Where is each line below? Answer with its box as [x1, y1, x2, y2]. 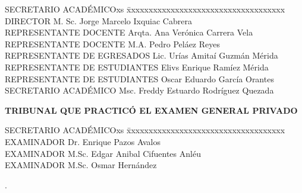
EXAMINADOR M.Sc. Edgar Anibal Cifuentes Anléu [5, 147, 201, 159]
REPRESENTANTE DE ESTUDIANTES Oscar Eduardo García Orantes [5, 72, 274, 85]
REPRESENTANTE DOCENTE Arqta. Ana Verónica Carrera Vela [5, 26, 253, 38]
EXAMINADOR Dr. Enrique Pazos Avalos [5, 135, 161, 147]
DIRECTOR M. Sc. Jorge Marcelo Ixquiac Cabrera [5, 14, 192, 27]
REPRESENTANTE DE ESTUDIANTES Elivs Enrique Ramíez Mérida [5, 60, 269, 73]
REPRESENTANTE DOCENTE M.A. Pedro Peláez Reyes [5, 37, 220, 50]
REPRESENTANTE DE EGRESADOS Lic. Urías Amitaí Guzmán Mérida [5, 49, 278, 62]
